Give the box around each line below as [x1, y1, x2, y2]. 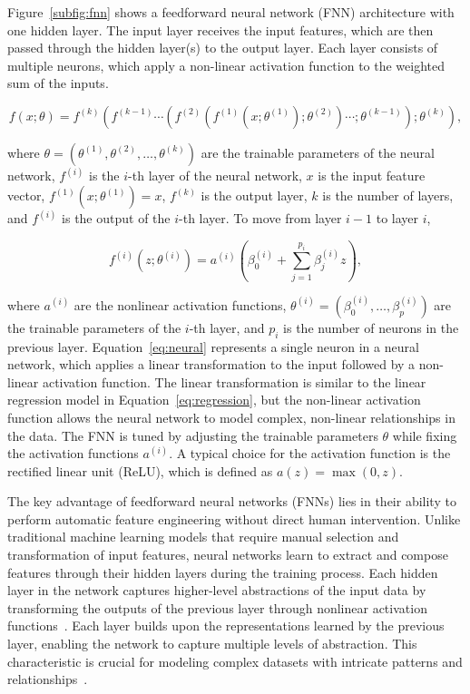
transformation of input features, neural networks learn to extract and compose [7, 545, 448, 564]
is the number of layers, [322, 186, 454, 204]
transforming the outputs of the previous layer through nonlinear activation [7, 598, 427, 617]
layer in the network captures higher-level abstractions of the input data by [7, 581, 426, 600]
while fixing [392, 425, 457, 445]
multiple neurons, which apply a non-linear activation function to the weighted [7, 55, 446, 74]
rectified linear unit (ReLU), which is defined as [7, 461, 273, 480]
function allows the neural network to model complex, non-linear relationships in [7, 407, 455, 426]
